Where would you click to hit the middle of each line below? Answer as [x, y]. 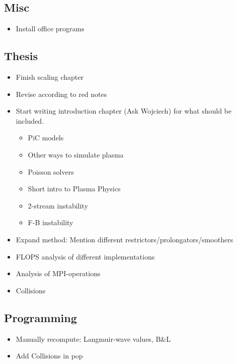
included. [30, 120]
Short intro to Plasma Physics [74, 189]
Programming [41, 317]
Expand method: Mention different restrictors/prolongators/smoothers [125, 239]
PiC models [46, 138]
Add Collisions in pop [49, 356]
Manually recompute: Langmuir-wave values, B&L [93, 339]
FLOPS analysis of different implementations [85, 256]
